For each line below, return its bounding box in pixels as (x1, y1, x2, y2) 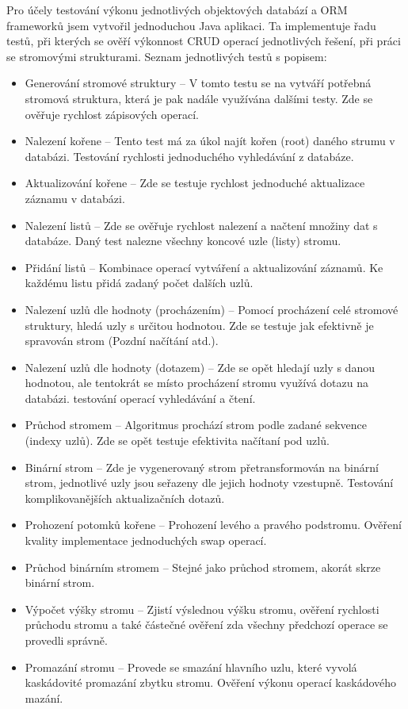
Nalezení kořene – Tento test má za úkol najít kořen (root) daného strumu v (25, 132, 395, 149)
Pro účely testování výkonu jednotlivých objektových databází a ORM (6, 2, 348, 17)
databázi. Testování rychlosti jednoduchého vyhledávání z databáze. (25, 148, 354, 164)
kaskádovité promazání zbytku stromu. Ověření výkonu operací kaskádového (25, 674, 397, 691)
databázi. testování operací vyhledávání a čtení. (25, 389, 256, 406)
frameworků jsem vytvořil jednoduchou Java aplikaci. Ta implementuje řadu (6, 17, 376, 33)
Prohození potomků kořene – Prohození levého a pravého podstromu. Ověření (25, 516, 402, 533)
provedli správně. (25, 632, 108, 648)
